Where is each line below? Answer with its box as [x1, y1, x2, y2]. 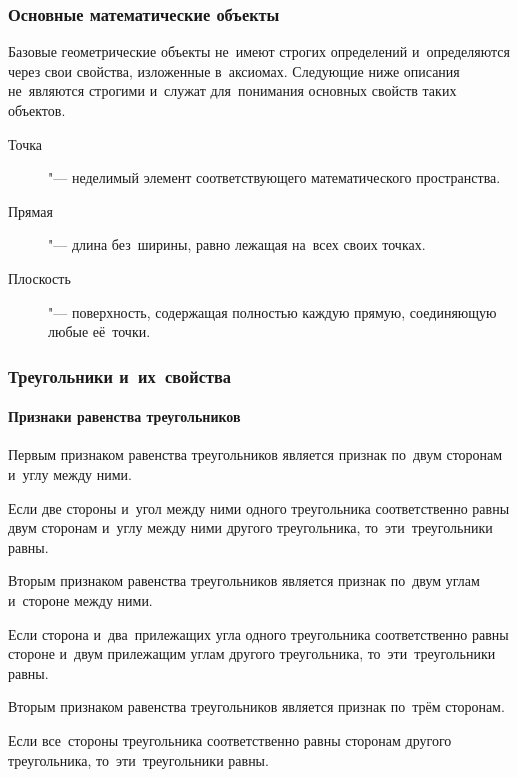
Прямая [8, 200, 53, 221]
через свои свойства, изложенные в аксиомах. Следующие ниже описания [8, 60, 460, 81]
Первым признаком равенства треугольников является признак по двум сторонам [8, 444, 503, 465]
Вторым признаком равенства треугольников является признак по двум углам [8, 570, 480, 591]
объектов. [8, 100, 66, 120]
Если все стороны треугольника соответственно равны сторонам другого [8, 729, 452, 750]
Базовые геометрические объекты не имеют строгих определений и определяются [8, 41, 510, 62]
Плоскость [8, 267, 71, 288]
